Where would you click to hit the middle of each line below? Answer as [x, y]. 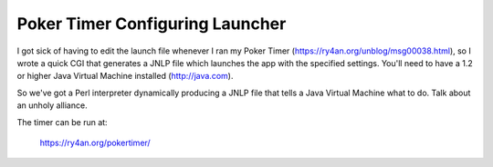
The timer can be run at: [63, 122]
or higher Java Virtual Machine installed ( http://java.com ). [125, 76]
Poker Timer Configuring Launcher [152, 24]
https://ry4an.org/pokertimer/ [95, 142]
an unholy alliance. [52, 105]
